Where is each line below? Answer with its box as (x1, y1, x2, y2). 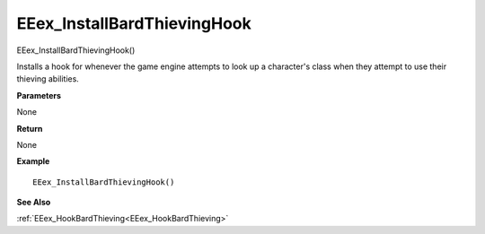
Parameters (16, 90, 62, 100)
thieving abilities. (16, 74, 80, 84)
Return (16, 123, 43, 134)
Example (16, 156, 50, 167)
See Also (16, 197, 51, 208)
